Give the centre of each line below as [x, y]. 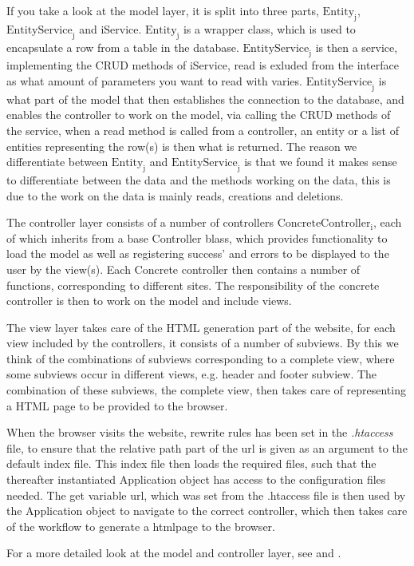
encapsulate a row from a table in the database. [123, 47]
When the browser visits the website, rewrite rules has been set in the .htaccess [200, 432]
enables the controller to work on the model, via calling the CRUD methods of [199, 115]
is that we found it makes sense [321, 162]
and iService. [110, 28]
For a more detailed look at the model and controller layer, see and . [174, 553]
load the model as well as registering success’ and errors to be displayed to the [198, 253]
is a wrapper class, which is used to [269, 28]
